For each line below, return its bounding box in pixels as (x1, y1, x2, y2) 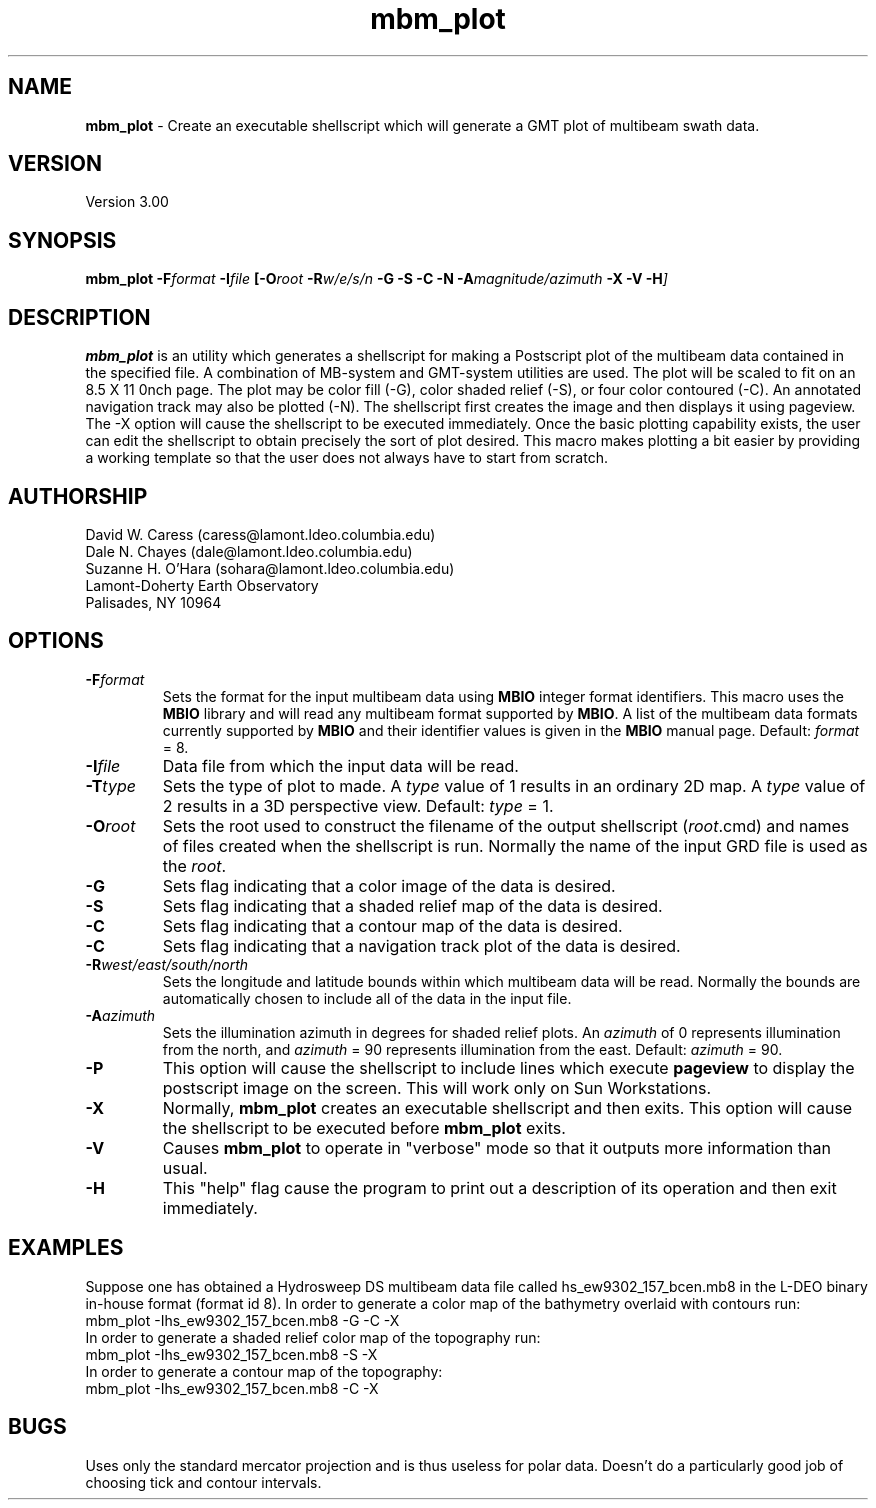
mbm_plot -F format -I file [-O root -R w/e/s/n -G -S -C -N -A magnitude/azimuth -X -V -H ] (85, 270, 668, 288)
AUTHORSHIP (8, 483, 148, 509)
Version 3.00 (85, 193, 169, 211)
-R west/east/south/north (85, 955, 249, 973)
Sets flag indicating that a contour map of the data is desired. (162, 915, 623, 936)
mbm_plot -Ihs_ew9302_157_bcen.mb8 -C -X (85, 1379, 379, 1397)
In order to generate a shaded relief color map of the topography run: (85, 1328, 541, 1346)
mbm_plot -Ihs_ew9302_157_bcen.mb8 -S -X (85, 1345, 378, 1363)
